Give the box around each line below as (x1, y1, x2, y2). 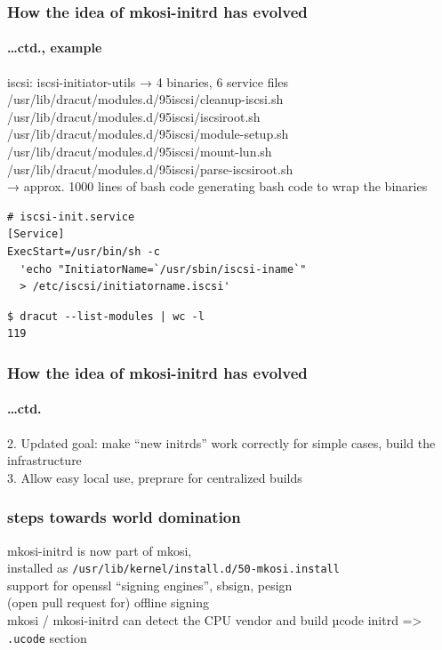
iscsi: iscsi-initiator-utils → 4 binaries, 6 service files (7, 72, 289, 91)
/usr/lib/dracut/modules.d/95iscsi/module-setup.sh (7, 124, 289, 143)
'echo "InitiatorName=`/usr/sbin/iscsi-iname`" (20, 262, 307, 276)
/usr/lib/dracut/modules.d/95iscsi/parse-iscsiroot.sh (7, 159, 293, 178)
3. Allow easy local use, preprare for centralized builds (7, 468, 302, 486)
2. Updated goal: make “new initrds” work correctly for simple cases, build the (7, 433, 436, 452)
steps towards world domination (7, 506, 241, 528)
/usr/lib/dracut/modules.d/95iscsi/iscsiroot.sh (7, 107, 261, 125)
